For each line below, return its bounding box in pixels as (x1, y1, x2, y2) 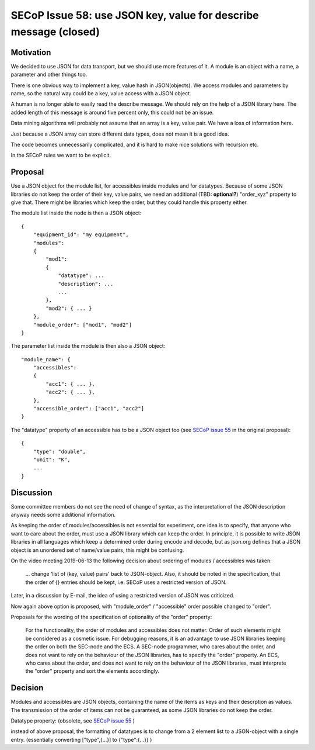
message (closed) (10, 25, 100, 38)
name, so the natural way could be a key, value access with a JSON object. (10, 90, 192, 97)
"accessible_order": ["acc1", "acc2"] (33, 405, 145, 412)
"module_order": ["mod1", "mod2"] (33, 322, 132, 328)
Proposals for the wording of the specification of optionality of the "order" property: (10, 613, 212, 620)
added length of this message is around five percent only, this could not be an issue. (10, 109, 214, 116)
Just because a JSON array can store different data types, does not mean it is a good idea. (10, 130, 230, 137)
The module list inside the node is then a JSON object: (10, 209, 142, 216)
